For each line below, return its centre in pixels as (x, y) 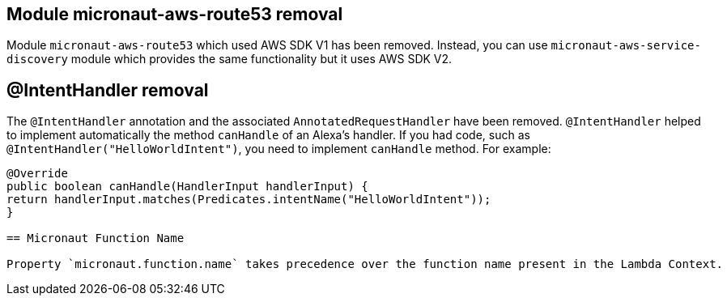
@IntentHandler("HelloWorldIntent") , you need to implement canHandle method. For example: (279, 149)
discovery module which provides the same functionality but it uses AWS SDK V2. (230, 59)
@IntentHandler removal (108, 90)
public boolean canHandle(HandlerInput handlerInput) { (187, 187)
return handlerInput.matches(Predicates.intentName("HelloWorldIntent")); (249, 200)
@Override (37, 174)
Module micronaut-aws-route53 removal (175, 14)
